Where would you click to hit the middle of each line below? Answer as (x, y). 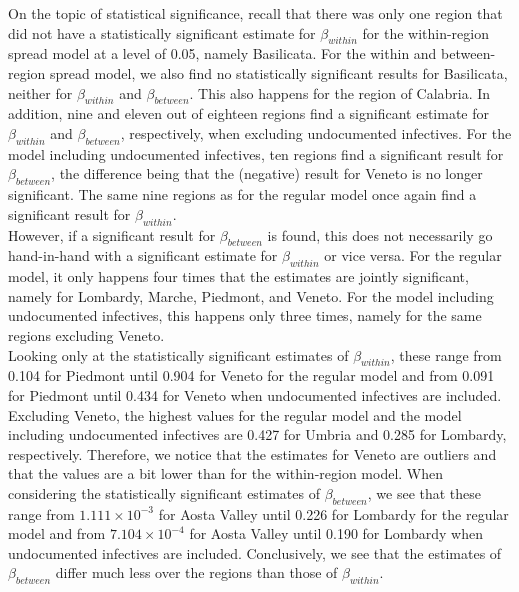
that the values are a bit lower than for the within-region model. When (226, 473)
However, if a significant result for (112, 234)
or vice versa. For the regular (413, 255)
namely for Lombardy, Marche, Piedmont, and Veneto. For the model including (251, 295)
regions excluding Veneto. (86, 334)
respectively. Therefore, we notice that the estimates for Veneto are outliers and (252, 453)
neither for (40, 92)
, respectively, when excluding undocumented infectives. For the (316, 132)
